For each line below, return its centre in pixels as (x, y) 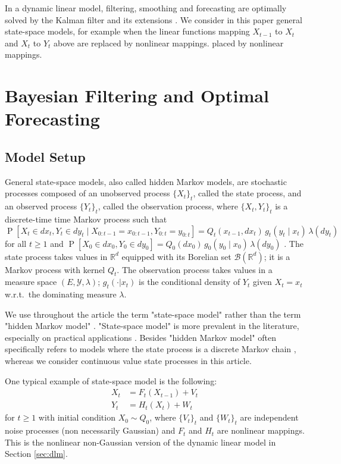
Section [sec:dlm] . (36, 454)
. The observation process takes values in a (195, 269)
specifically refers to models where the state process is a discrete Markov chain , (151, 349)
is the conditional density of (190, 282)
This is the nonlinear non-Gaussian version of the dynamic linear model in (140, 442)
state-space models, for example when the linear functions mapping (127, 31)
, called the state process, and (247, 193)
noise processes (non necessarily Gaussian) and (90, 430)
